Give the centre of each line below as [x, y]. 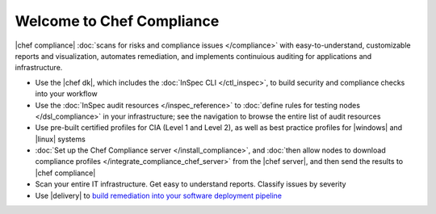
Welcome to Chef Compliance [117, 21]
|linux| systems [61, 139]
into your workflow [66, 94]
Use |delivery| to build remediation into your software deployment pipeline [159, 195]
